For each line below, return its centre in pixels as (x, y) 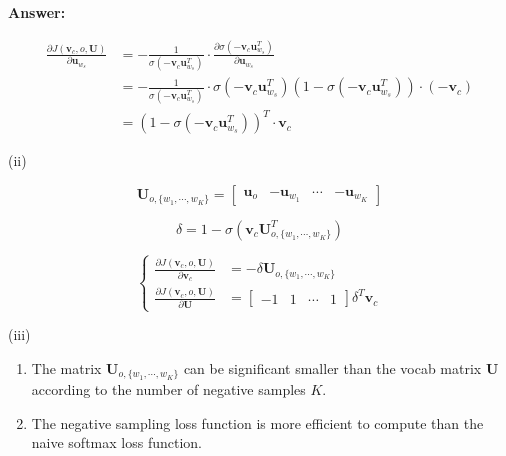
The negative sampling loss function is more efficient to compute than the (257, 422)
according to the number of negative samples (168, 389)
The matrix (66, 367)
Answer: (37, 12)
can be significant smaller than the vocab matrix (332, 367)
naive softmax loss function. (116, 442)
